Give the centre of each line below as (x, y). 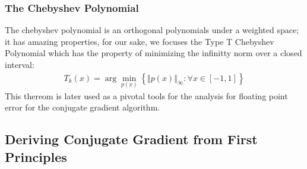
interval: (20, 64)
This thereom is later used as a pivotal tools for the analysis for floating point (146, 95)
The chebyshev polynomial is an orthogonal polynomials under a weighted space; (152, 30)
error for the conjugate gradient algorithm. (83, 107)
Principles (36, 156)
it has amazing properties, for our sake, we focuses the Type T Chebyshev (140, 41)
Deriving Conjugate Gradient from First (131, 139)
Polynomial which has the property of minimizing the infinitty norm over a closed (153, 53)
